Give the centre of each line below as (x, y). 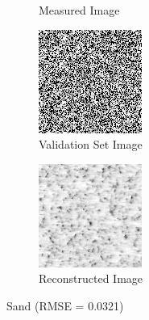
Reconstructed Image (91, 278)
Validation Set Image (91, 144)
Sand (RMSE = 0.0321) (65, 305)
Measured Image (79, 10)
